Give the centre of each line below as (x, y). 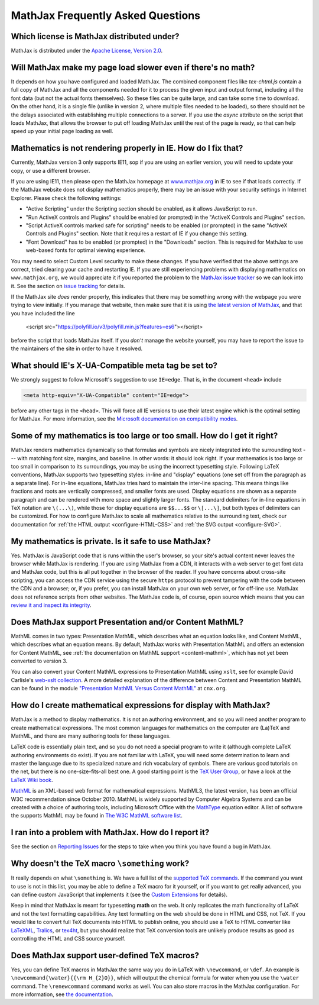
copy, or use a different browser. (51, 170)
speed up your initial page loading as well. (62, 131)
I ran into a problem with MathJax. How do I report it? (110, 833)
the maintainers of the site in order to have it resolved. (77, 348)
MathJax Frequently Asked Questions (106, 15)
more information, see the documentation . (62, 994)
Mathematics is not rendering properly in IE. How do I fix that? (127, 148)
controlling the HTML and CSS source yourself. (68, 938)
